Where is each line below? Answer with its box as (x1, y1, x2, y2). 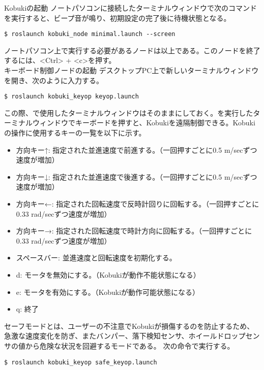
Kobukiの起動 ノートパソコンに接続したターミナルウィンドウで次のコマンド (4, 3, 257, 13)
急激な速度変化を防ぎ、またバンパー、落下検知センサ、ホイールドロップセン (4, 330, 260, 341)
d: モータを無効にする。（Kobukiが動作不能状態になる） (16, 270, 200, 280)
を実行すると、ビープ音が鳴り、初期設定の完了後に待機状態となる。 (4, 12, 231, 23)
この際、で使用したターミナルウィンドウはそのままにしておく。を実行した (4, 107, 253, 118)
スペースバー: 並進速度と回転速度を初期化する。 (16, 252, 177, 263)
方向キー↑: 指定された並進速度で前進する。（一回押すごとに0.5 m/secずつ (16, 144, 257, 155)
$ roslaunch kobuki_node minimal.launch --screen (4, 30, 175, 38)
